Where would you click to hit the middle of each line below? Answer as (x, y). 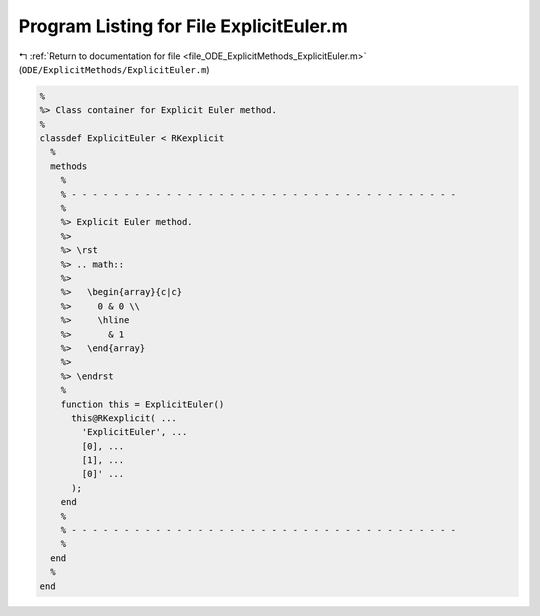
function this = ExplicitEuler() (142, 404)
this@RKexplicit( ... (124, 418)
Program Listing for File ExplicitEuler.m (183, 26)
